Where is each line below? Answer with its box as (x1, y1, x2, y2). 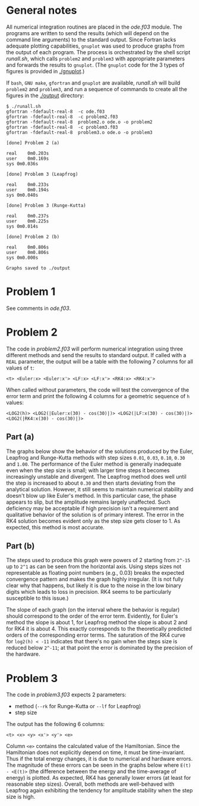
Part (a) (6, 432, 34, 442)
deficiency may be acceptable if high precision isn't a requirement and (6, 504, 179, 511)
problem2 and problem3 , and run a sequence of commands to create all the (6, 85, 187, 92)
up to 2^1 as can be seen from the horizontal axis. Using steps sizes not (6, 563, 182, 570)
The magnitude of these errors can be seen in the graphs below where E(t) (6, 761, 191, 769)
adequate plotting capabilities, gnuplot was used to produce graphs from (6, 42, 185, 49)
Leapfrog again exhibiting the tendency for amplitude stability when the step (6, 787, 193, 794)
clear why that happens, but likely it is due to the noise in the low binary (6, 582, 182, 589)
